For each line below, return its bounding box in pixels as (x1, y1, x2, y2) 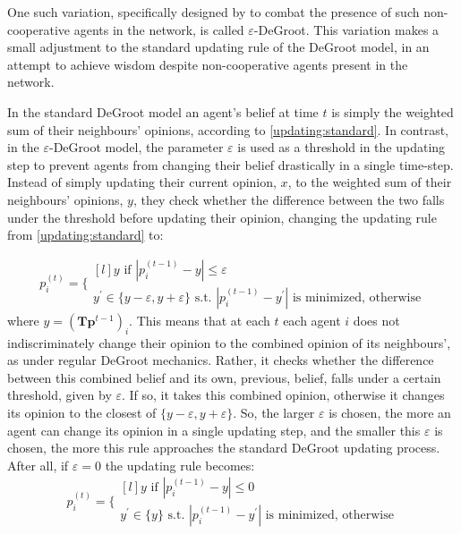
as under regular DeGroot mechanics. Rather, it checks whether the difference (7, 351, 434, 369)
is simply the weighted (331, 102, 454, 121)
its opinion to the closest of (7, 403, 157, 421)
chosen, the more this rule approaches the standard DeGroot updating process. (7, 438, 440, 457)
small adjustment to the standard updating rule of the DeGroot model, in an (7, 38, 430, 56)
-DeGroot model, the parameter (48, 138, 224, 157)
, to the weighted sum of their (287, 173, 452, 191)
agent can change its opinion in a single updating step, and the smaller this (7, 420, 421, 439)
